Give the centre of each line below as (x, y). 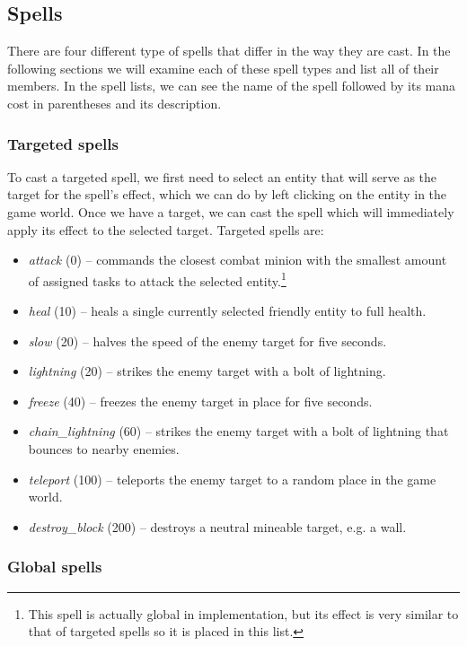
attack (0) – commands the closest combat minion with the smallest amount (238, 260)
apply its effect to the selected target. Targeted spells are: (166, 229)
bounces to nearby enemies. (104, 448)
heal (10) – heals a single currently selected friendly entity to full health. (227, 311)
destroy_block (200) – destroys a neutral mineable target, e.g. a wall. (217, 526)
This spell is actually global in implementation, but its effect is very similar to (243, 613)
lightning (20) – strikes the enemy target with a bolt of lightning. (207, 371)
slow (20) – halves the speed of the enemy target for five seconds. (207, 340)
